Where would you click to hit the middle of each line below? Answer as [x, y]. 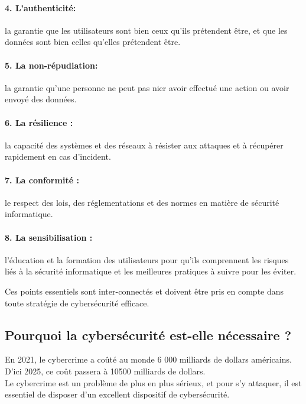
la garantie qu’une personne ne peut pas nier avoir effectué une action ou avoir [147, 87]
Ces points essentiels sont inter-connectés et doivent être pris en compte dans [144, 291]
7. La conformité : [42, 180]
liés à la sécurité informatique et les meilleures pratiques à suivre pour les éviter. [151, 271]
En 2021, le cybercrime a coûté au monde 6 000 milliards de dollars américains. [148, 359]
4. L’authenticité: [40, 7]
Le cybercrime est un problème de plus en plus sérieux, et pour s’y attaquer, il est [153, 382]
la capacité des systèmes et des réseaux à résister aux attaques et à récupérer [144, 145]
